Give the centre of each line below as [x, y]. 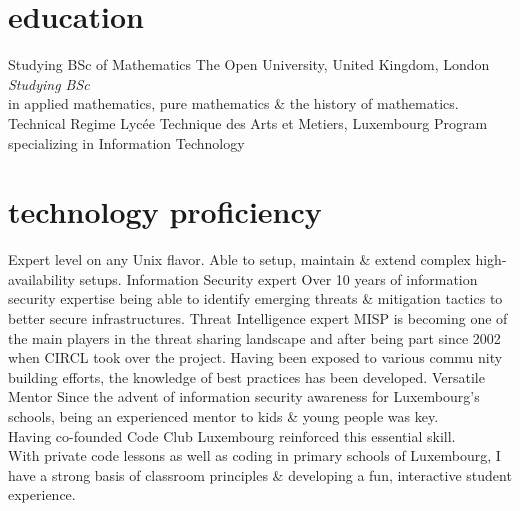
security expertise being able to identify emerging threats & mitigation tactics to [255, 298]
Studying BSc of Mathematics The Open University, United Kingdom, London [249, 64]
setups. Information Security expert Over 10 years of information [278, 278]
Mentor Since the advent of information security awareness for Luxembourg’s [244, 396]
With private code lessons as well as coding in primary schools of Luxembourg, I [254, 455]
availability [41, 278]
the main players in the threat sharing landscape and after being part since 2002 [254, 337]
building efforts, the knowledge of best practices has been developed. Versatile [246, 376]
